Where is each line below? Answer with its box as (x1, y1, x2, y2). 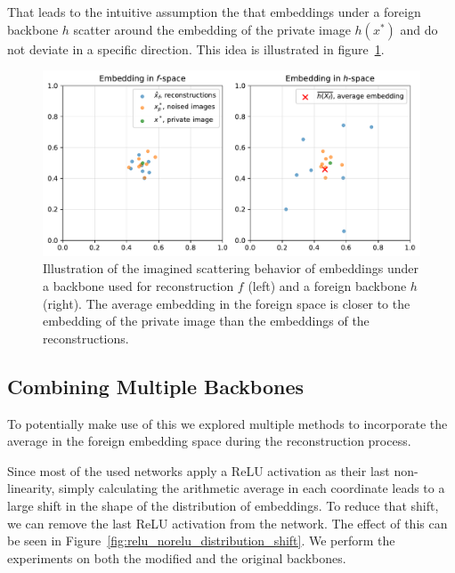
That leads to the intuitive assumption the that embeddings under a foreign (7, 3, 421, 20)
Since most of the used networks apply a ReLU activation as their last (7, 461, 390, 480)
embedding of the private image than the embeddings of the (43, 311, 370, 330)
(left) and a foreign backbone (248, 277, 407, 295)
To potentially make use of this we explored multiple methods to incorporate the (7, 414, 448, 432)
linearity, (7, 479, 55, 497)
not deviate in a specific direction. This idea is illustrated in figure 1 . (7, 39, 385, 58)
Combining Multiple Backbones (7, 372, 305, 399)
